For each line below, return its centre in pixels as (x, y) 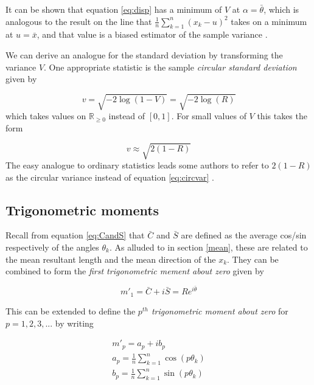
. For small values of (209, 116)
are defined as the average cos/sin (244, 235)
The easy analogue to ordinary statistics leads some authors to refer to (137, 165)
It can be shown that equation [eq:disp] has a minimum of (114, 9)
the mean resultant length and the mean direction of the (111, 259)
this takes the (282, 116)
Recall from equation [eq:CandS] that (75, 235)
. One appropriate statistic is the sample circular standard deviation (170, 67)
